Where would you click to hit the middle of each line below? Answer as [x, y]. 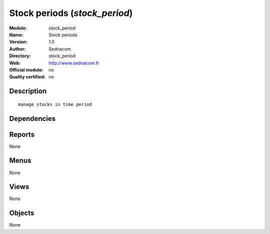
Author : [17, 49]
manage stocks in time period [55, 104]
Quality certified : [27, 77]
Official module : [26, 69]
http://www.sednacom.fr [74, 63]
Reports [22, 134]
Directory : [20, 56]
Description [28, 91]
